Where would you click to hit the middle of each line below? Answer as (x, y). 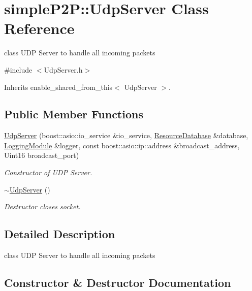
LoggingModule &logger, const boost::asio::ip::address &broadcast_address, (122, 145)
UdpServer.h (63, 69)
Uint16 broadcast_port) (42, 155)
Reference (39, 28)
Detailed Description (60, 234)
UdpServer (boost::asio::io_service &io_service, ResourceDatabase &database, (126, 135)
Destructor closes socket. (42, 206)
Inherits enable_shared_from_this (58, 87)
